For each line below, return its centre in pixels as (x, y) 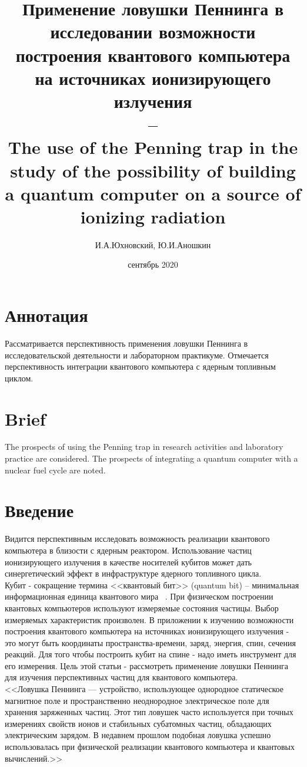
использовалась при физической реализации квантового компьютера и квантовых (150, 747)
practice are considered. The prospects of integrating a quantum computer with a (151, 458)
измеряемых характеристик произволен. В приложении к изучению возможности (149, 619)
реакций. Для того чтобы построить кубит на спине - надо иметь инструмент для (151, 654)
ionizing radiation (153, 216)
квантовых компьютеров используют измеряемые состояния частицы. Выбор (142, 608)
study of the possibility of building (153, 170)
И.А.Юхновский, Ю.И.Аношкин (153, 244)
